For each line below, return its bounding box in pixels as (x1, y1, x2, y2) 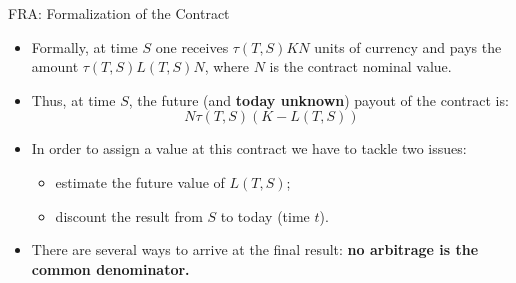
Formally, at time (31, 36, 138, 57)
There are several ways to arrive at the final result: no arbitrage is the (31, 239, 479, 260)
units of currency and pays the (314, 36, 502, 57)
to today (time (220, 205, 310, 226)
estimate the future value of (55, 171, 225, 192)
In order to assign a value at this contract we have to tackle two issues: (31, 138, 467, 159)
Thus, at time (31, 89, 116, 110)
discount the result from (55, 205, 203, 226)
